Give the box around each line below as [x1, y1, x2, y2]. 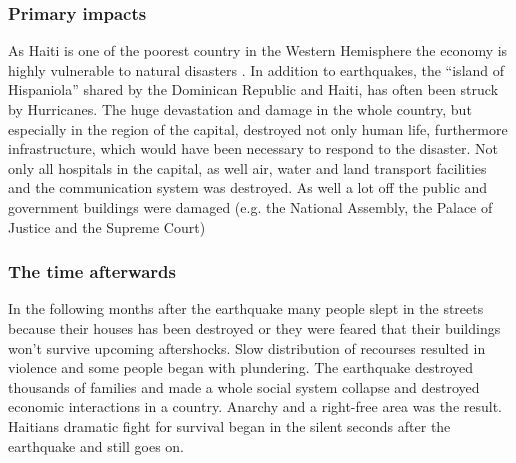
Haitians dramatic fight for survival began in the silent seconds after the [8, 415, 451, 436]
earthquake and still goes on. [8, 435, 184, 456]
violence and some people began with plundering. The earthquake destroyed [8, 357, 474, 378]
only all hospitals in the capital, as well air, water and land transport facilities [8, 157, 487, 178]
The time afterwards [8, 259, 176, 284]
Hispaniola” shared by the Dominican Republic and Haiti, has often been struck [8, 79, 499, 100]
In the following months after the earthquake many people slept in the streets [8, 298, 484, 319]
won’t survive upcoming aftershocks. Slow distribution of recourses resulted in [8, 337, 486, 358]
